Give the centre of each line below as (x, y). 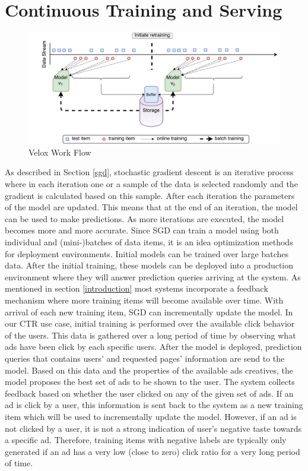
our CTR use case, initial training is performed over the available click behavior (150, 323)
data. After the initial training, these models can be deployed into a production (149, 265)
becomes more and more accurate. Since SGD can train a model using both (142, 230)
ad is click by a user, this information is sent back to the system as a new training (154, 405)
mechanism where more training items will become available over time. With (144, 300)
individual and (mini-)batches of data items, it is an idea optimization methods (149, 242)
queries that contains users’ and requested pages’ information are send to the (145, 358)
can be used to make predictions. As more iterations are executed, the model (145, 218)
